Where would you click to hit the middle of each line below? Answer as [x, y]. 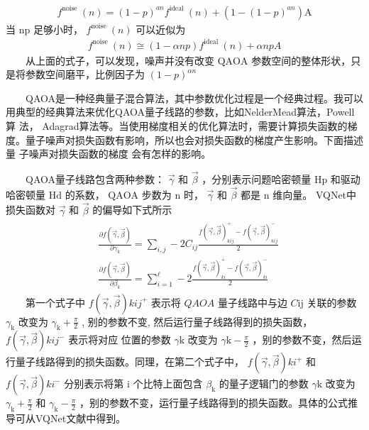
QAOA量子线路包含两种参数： [95, 179]
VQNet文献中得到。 [81, 418]
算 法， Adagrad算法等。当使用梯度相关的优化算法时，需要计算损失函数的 [177, 126]
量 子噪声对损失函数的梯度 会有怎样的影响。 [109, 154]
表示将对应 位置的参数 [120, 340]
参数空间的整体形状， [301, 60]
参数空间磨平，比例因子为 [85, 74]
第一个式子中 [55, 302]
